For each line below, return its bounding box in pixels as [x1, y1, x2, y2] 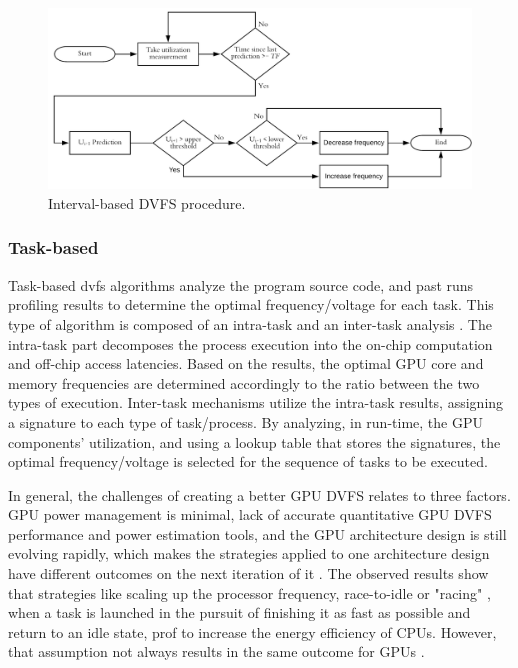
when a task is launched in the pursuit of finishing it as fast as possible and [8, 602, 471, 623]
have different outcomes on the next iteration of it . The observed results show [8, 563, 489, 584]
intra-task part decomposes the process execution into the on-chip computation [8, 333, 493, 354]
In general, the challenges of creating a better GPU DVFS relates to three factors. [8, 484, 511, 505]
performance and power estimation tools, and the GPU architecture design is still [8, 523, 507, 544]
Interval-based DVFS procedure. [48, 192, 246, 213]
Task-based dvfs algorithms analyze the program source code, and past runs [8, 274, 474, 295]
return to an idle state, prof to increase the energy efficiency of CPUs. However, [8, 621, 497, 642]
